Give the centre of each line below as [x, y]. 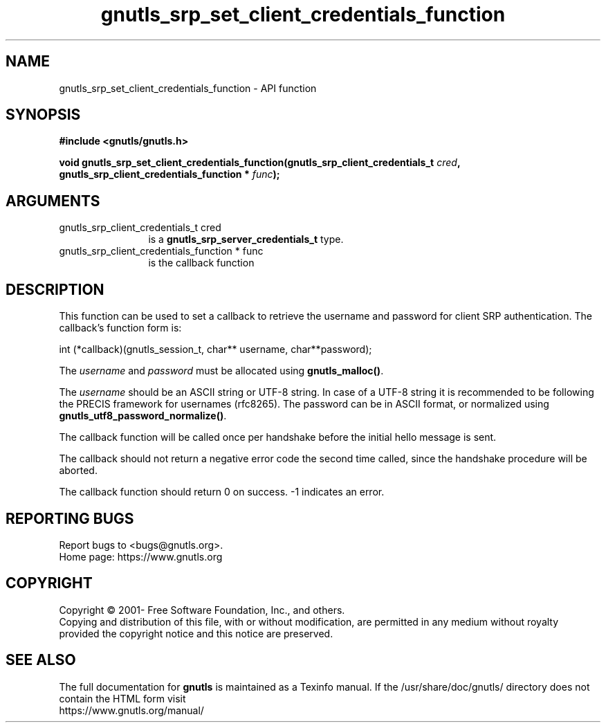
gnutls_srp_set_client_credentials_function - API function [188, 88]
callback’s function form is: [120, 328]
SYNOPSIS [43, 115]
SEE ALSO [41, 660]
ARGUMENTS [53, 201]
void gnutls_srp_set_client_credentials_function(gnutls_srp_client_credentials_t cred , [260, 163]
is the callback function [201, 263]
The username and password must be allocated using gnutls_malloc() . [221, 371]
